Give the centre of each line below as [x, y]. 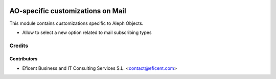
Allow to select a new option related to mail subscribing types [87, 32]
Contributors [24, 59]
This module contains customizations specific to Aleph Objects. [76, 23]
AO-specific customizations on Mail [68, 11]
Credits [19, 46]
